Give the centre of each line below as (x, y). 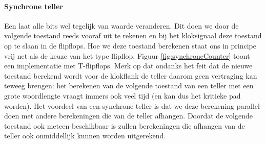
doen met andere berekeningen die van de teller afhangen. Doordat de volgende (128, 116)
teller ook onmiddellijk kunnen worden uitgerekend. (85, 136)
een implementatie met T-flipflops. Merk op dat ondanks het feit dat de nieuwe (128, 66)
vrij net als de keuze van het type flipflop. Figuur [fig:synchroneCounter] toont (127, 55)
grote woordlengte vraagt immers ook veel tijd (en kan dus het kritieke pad (122, 95)
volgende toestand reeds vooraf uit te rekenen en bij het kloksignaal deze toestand (133, 35)
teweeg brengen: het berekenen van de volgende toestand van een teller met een (129, 86)
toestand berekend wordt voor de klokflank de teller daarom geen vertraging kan (131, 75)
